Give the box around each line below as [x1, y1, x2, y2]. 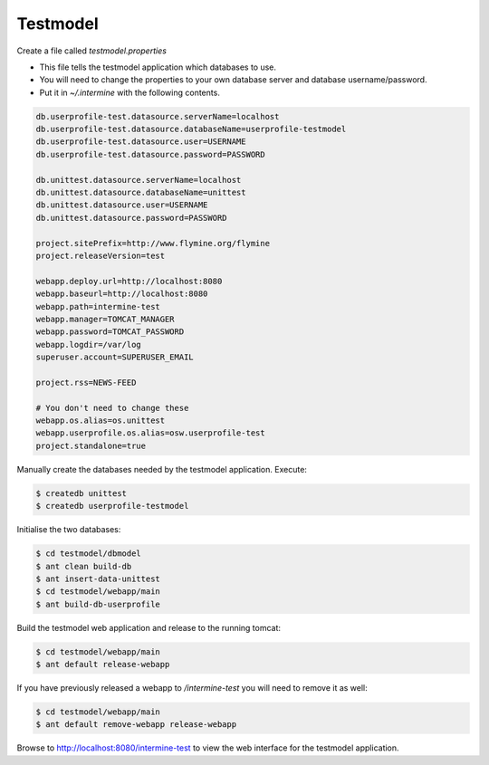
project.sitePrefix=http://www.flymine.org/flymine [35, 238, 271, 248]
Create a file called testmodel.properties [16, 45, 168, 56]
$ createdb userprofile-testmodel [35, 501, 189, 512]
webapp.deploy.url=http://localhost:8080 [35, 276, 223, 286]
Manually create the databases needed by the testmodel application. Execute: [16, 464, 308, 474]
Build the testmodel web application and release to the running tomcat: [16, 622, 281, 633]
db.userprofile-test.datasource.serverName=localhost [35, 111, 280, 121]
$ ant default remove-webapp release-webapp [35, 720, 237, 730]
